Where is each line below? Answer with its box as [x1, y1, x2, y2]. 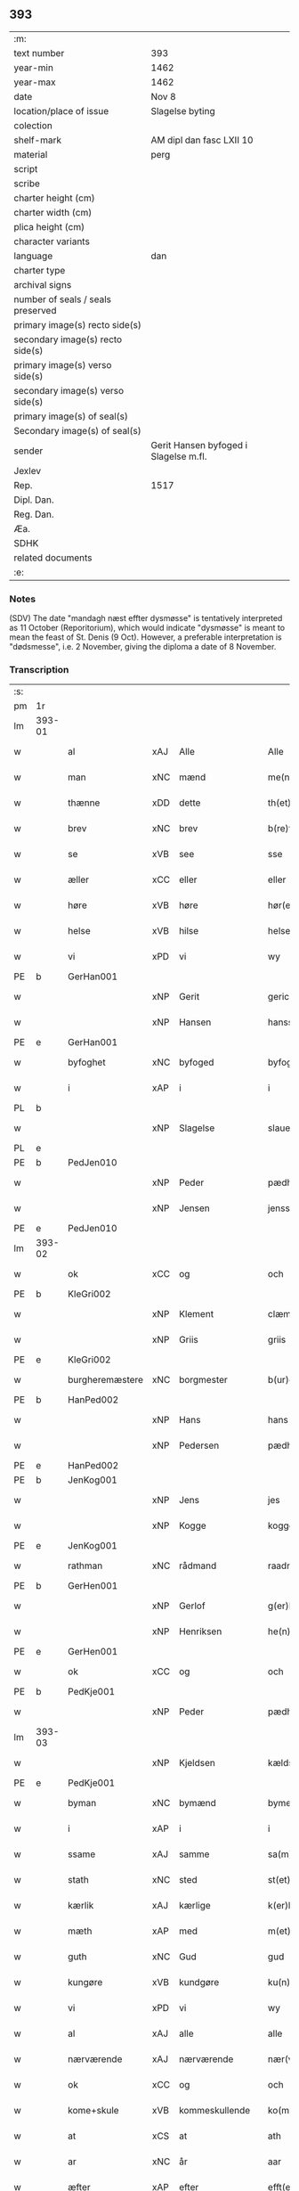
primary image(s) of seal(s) [13, 410, 129, 422]
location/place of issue [13, 104, 109, 117]
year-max [13, 76, 56, 88]
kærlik [68, 1900, 94, 1912]
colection [13, 119, 53, 132]
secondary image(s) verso [13, 384, 125, 397]
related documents [13, 552, 93, 564]
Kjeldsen [179, 1757, 215, 1770]
